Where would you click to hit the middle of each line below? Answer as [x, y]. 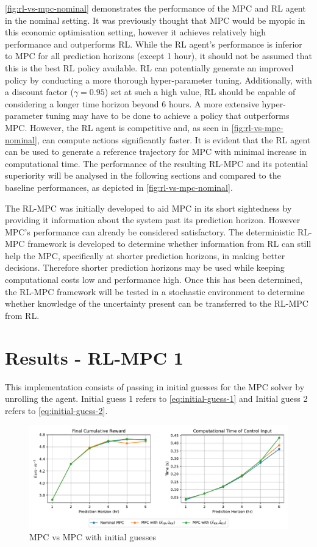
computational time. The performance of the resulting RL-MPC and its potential [157, 163]
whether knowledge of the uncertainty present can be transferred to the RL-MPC [157, 303]
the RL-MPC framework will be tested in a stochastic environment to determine [155, 291]
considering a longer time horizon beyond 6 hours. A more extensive [132, 103]
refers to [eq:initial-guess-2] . [56, 410]
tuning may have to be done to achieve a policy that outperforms [167, 116]
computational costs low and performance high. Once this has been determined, [154, 280]
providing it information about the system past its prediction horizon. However [153, 220]
